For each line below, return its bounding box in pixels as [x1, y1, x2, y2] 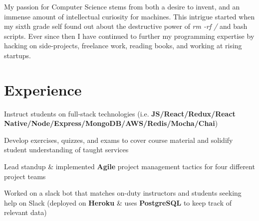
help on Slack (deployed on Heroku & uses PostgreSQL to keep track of [4, 197, 232, 208]
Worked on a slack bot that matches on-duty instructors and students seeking [4, 188, 242, 198]
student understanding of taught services [4, 144, 129, 155]
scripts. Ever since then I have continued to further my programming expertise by [4, 30, 255, 41]
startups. [4, 50, 31, 60]
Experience [4, 79, 82, 100]
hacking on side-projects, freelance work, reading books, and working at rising [4, 40, 242, 51]
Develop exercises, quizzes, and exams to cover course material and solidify [4, 134, 233, 145]
